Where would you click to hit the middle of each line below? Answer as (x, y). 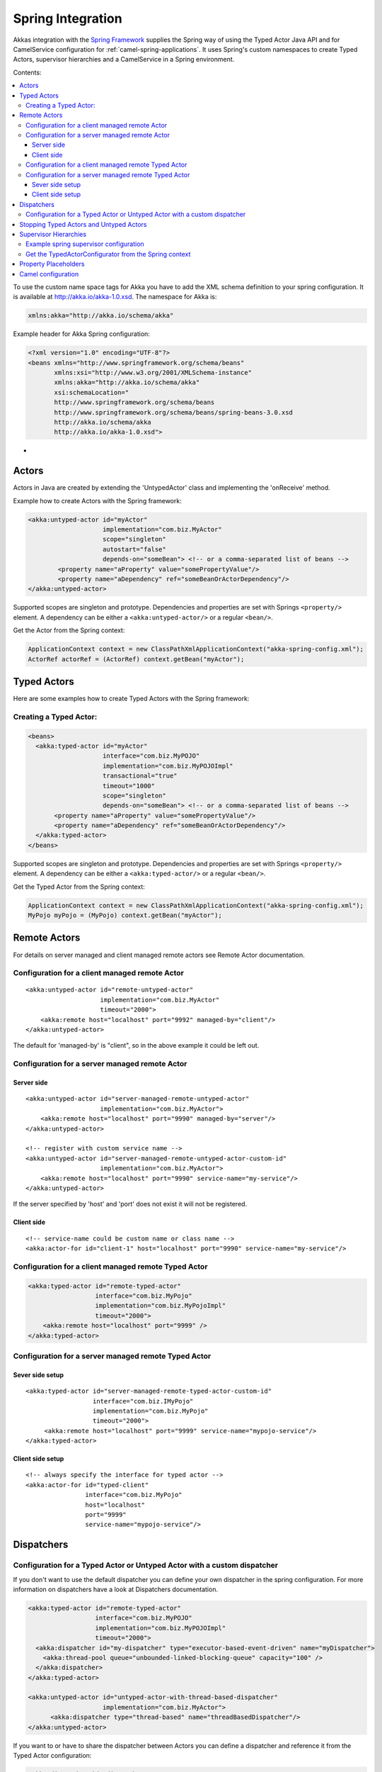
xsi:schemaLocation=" (92, 392)
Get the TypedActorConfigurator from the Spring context (108, 254)
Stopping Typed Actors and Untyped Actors (83, 224)
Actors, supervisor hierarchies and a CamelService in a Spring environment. (124, 60)
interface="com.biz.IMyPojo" (143, 1401)
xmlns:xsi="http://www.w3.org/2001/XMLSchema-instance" (153, 373)
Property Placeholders (52, 264)
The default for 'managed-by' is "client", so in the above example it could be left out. (136, 1045)
